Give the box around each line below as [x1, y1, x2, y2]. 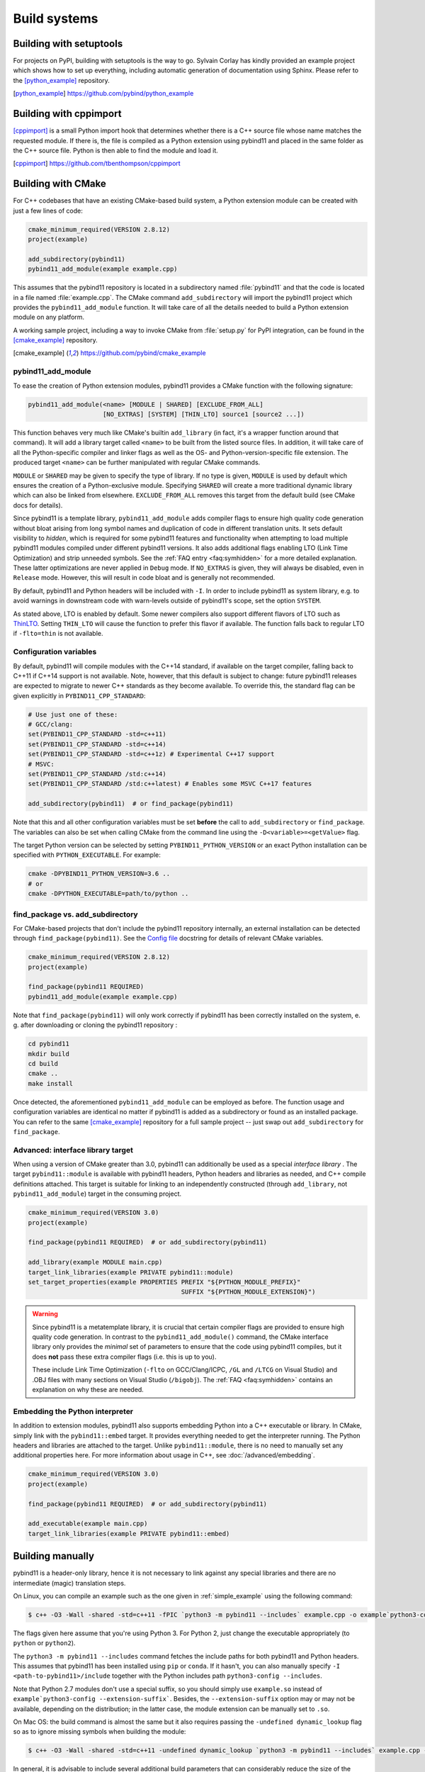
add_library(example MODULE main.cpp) [28, 1258, 163, 1267]
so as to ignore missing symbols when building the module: [13, 1727, 186, 1736]
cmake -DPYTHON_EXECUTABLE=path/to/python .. [28, 890, 189, 898]
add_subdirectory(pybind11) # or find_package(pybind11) [28, 800, 234, 808]
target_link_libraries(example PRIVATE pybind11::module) [28, 1268, 234, 1276]
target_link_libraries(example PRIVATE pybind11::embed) [28, 1530, 230, 1537]
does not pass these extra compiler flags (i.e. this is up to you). [32, 1352, 217, 1361]
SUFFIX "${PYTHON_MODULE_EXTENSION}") [181, 1288, 316, 1296]
